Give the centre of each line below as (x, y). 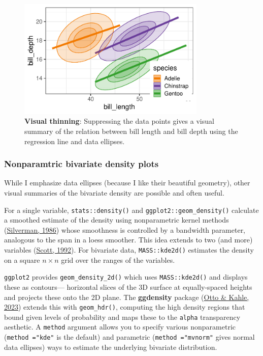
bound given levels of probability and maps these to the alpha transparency (122, 317)
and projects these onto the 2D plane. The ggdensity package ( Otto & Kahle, (127, 297)
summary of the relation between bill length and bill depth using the (131, 131)
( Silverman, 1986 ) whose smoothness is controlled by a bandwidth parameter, (125, 229)
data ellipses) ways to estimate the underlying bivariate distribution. (111, 347)
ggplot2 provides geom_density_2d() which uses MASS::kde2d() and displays (126, 277)
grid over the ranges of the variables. (118, 259)
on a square (22, 259)
